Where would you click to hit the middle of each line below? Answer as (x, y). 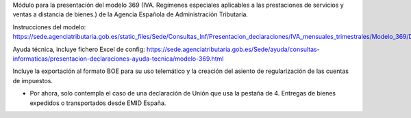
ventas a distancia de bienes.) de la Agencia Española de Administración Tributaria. (130, 14)
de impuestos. (33, 80)
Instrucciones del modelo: (49, 27)
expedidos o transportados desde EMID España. (98, 103)
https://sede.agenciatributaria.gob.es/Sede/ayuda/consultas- (233, 49)
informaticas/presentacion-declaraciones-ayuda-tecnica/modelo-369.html (118, 59)
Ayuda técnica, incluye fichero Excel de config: (79, 49)
